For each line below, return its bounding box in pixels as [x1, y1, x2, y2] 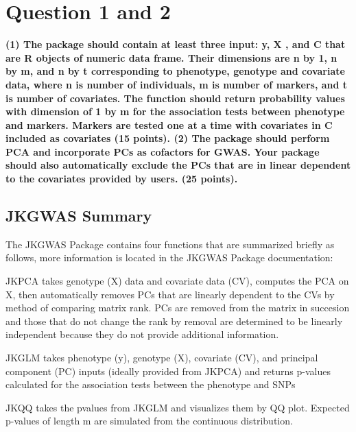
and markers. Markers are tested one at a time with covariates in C [5, 117, 333, 132]
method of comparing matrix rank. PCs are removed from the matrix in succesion [5, 300, 350, 315]
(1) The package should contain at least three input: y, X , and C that [5, 37, 346, 51]
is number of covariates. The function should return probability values [5, 91, 345, 105]
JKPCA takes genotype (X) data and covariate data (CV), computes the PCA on [5, 274, 349, 288]
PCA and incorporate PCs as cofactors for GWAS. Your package [5, 144, 320, 158]
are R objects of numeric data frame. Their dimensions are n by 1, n [5, 50, 337, 64]
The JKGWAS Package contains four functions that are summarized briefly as [5, 237, 335, 251]
